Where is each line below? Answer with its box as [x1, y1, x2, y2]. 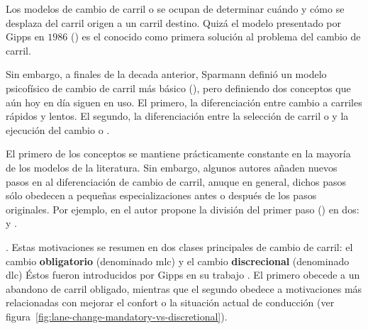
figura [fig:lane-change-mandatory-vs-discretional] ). [6, 308, 228, 323]
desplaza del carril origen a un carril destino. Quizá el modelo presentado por [6, 15, 342, 30]
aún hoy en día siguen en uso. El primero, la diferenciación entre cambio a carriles [6, 94, 362, 109]
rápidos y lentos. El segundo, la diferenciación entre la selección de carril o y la [6, 108, 349, 123]
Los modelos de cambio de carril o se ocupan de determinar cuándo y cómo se [6, 1, 345, 16]
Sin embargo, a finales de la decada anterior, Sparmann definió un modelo [6, 67, 327, 82]
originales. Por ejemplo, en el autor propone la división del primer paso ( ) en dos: [6, 201, 359, 216]
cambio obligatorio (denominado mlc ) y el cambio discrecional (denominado [6, 253, 350, 268]
